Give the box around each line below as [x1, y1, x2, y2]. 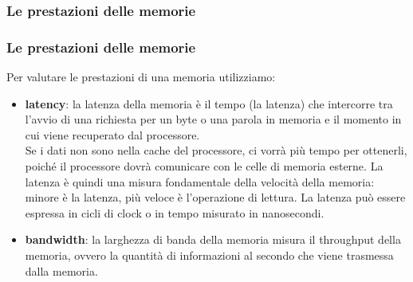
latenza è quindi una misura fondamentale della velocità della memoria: [25, 173, 375, 190]
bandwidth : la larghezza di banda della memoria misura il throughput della [25, 231, 401, 248]
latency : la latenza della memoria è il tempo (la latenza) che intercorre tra [25, 95, 393, 112]
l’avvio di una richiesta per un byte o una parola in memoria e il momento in [25, 111, 402, 127]
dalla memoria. [25, 262, 98, 279]
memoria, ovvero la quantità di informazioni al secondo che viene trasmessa [25, 247, 394, 263]
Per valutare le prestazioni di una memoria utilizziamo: [6, 69, 276, 85]
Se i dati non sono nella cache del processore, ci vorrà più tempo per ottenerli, [25, 142, 407, 159]
